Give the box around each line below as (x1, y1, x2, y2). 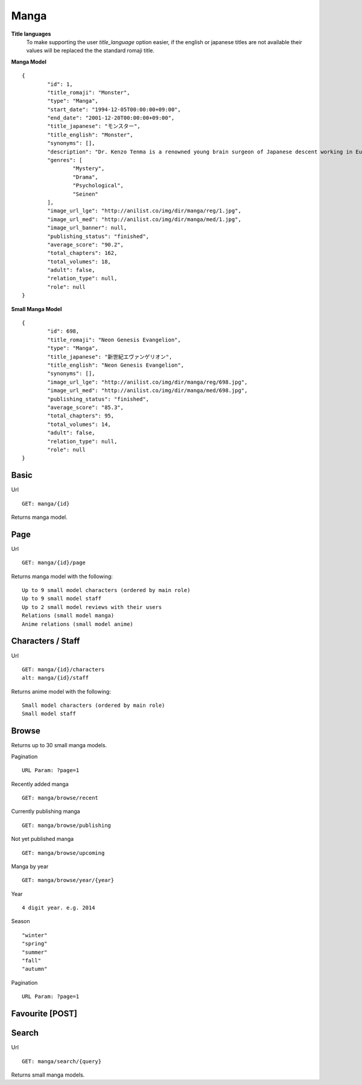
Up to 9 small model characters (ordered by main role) (22, 587, 191, 594)
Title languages (11, 30, 51, 37)
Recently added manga (11, 780, 69, 788)
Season (11, 918, 30, 925)
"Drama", (72, 173, 99, 181)
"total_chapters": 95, (47, 413, 115, 419)
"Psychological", (72, 182, 124, 189)
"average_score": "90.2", (47, 241, 124, 248)
